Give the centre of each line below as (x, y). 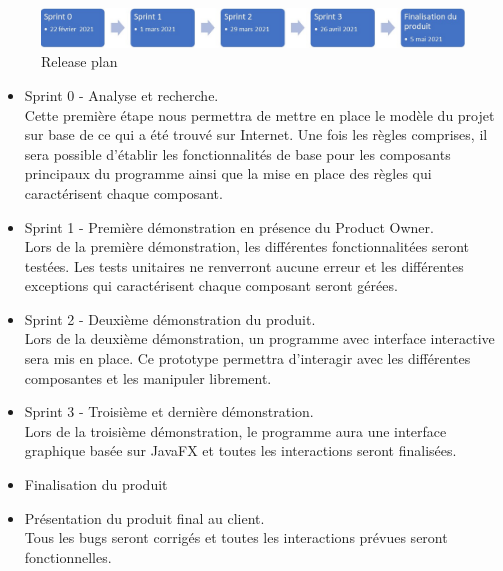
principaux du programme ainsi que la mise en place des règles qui (228, 173)
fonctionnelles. (68, 556)
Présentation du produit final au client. (144, 517)
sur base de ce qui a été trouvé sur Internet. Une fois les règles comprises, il (256, 134)
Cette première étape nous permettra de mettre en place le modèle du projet (259, 114)
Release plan (79, 61)
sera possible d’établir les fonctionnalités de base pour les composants (237, 153)
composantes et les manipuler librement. (148, 377)
